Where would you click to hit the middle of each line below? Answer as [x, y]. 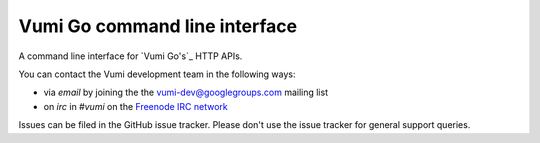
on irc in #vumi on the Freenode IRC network [136, 106]
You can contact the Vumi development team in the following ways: [157, 74]
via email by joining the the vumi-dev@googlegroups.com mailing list [186, 92]
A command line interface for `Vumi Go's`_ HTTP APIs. [130, 56]
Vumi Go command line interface [158, 26]
